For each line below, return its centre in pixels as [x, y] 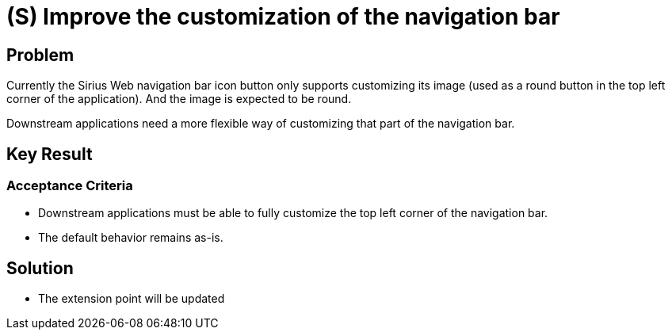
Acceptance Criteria [70, 186]
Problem [40, 55]
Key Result [50, 154]
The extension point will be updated [132, 299]
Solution [40, 268]
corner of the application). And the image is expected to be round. [179, 99]
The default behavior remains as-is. [131, 238]
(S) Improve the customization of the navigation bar [283, 17]
